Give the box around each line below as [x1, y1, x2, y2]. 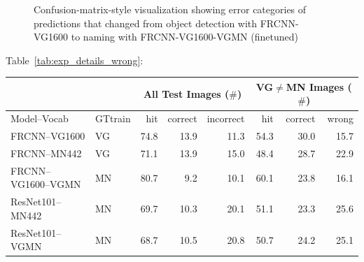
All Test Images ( [143, 86, 230, 101]
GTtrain [94, 111, 131, 126]
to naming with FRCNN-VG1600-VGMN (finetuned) [71, 29, 298, 44]
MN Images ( [286, 79, 352, 94]
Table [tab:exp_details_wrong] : [6, 52, 143, 67]
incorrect [206, 111, 245, 126]
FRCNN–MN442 [10, 146, 82, 160]
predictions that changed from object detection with [34, 15, 258, 30]
